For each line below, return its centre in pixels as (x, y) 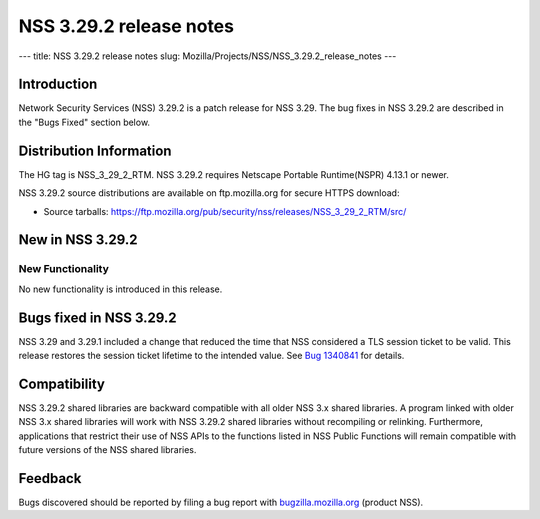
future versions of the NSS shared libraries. (107, 450)
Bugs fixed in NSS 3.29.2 (97, 317)
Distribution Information (95, 150)
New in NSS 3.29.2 (78, 240)
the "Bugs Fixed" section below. (84, 122)
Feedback (50, 478)
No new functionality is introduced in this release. (120, 289)
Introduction (58, 84)
